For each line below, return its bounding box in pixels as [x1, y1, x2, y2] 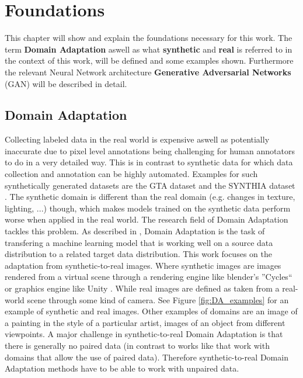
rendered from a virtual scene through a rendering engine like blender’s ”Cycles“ [5, 271, 292, 283]
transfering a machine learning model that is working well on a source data [5, 236, 273, 248]
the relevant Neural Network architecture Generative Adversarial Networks [5, 65, 291, 78]
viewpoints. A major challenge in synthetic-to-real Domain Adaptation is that [5, 328, 283, 340]
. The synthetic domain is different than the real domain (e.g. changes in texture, [5, 190, 295, 203]
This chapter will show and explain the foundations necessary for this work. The [5, 32, 292, 44]
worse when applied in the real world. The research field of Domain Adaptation [5, 213, 288, 226]
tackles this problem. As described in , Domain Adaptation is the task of [5, 225, 265, 237]
